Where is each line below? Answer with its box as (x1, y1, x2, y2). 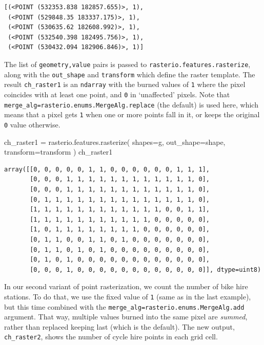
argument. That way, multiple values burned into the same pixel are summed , (4, 311, 248, 322)
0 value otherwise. (4, 119, 60, 130)
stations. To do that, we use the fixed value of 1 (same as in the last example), (4, 291, 251, 301)
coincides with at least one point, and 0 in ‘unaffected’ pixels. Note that (4, 89, 230, 99)
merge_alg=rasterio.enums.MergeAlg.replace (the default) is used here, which (4, 99, 258, 110)
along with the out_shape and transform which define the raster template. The (4, 69, 255, 79)
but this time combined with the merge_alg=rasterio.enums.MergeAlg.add (4, 301, 245, 312)
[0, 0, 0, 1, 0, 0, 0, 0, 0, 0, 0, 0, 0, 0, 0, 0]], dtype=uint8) (30, 266, 261, 273)
